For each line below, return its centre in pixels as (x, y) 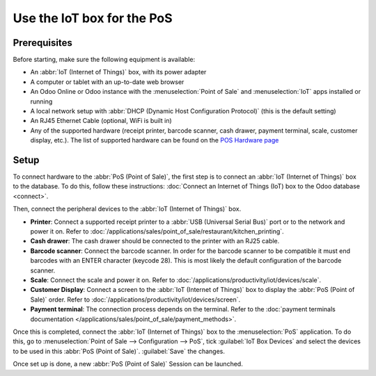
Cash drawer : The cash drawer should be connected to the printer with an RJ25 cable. (155, 241)
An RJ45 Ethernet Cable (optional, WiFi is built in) (101, 121)
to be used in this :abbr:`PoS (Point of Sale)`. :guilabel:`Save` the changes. (119, 351)
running (41, 101)
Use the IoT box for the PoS (93, 18)
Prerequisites (42, 43)
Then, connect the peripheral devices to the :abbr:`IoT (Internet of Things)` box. (127, 209)
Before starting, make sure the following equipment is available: (104, 60)
